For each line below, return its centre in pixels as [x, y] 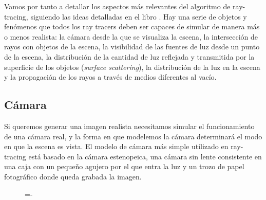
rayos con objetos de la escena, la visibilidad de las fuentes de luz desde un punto [132, 47]
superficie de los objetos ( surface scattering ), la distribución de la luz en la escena [132, 67]
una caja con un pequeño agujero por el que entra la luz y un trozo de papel [124, 166]
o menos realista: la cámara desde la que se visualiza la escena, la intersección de [131, 36]
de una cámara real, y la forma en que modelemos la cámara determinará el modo [133, 136]
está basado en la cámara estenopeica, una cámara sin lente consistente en [145, 156]
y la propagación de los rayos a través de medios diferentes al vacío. [110, 77]
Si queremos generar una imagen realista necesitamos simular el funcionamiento [129, 126]
